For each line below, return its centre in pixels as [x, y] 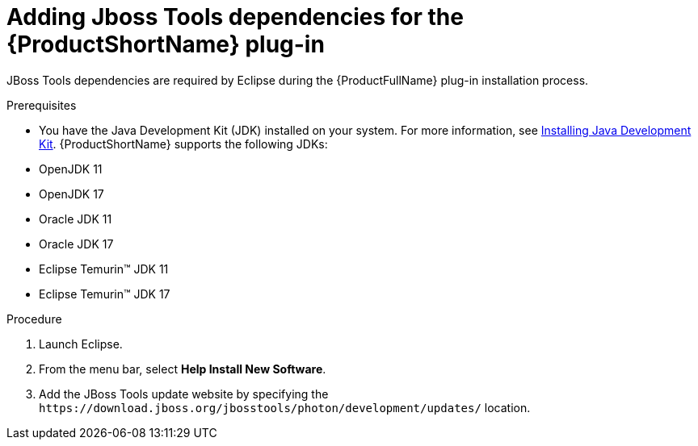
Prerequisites [42, 105]
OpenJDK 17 [71, 194]
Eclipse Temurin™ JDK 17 [105, 294]
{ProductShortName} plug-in [166, 44]
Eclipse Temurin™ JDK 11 [104, 269]
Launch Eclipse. [81, 344]
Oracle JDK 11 [76, 219]
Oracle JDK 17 [76, 244]
